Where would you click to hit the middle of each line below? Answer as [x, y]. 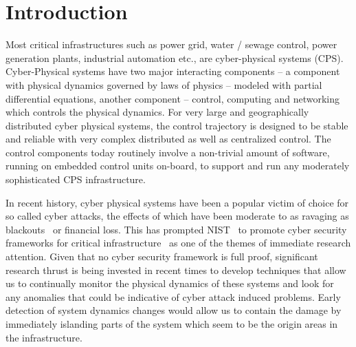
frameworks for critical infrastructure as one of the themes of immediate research [178, 243]
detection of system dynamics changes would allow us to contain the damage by [174, 310]
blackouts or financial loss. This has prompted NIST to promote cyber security [176, 229]
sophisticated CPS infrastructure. [76, 179]
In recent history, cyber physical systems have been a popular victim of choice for [177, 202]
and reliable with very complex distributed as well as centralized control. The [168, 139]
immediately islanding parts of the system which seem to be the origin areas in [172, 324]
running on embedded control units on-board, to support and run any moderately [178, 166]
